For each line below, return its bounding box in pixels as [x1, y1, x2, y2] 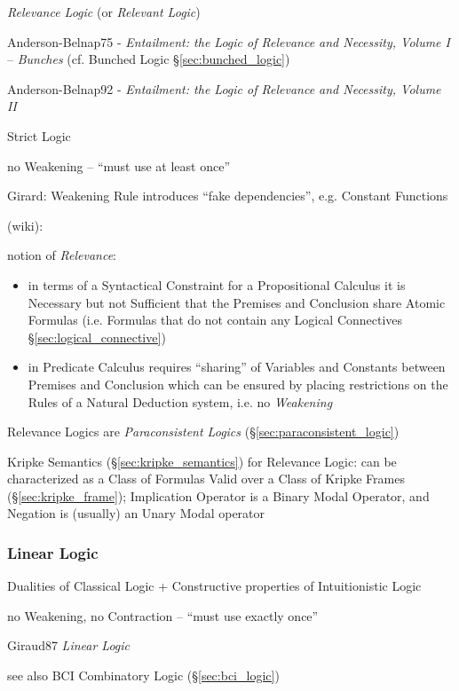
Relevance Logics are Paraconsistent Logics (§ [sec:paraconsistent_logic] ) [7, 422, 400, 441]
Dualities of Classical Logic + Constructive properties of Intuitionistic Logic [7, 577, 422, 595]
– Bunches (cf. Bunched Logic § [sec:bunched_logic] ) [7, 50, 290, 68]
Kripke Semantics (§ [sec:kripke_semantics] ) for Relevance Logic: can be [7, 452, 397, 470]
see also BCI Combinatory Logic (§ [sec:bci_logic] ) [7, 666, 280, 685]
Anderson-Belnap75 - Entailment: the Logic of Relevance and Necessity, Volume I [7, 32, 450, 51]
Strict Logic [7, 126, 71, 145]
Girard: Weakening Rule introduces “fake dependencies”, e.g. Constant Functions [7, 186, 448, 205]
